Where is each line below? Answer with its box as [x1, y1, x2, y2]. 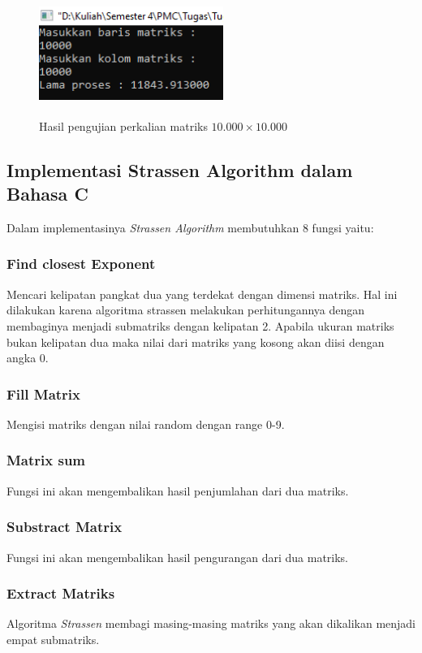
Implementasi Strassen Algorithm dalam [6, 157, 353, 182]
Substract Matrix [6, 517, 123, 537]
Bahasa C [6, 181, 88, 206]
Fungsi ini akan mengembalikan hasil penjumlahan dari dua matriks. [6, 482, 349, 499]
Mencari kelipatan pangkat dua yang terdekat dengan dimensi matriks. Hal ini [6, 285, 398, 302]
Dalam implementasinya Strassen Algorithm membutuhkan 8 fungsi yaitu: [6, 218, 374, 236]
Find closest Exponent [6, 253, 156, 274]
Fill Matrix [6, 383, 80, 404]
